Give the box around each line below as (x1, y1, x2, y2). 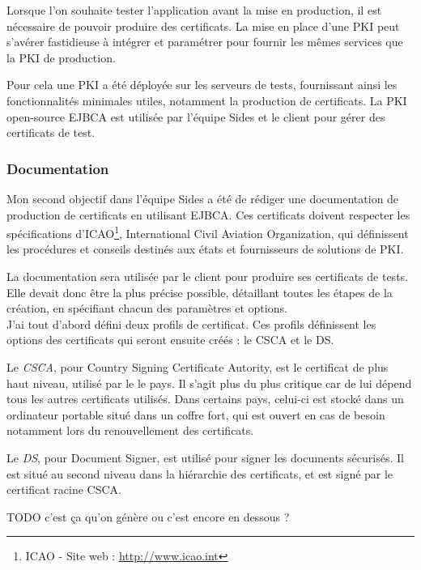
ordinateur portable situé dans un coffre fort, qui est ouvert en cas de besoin (6, 406, 385, 423)
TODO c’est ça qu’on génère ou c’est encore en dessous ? (6, 508, 290, 525)
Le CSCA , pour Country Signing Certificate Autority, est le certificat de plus (6, 358, 389, 375)
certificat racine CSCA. (6, 481, 122, 498)
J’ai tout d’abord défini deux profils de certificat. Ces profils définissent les (6, 315, 376, 332)
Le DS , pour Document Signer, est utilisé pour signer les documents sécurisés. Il (6, 449, 404, 466)
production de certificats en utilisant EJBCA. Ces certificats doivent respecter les (6, 206, 410, 223)
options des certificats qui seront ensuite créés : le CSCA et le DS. (6, 331, 334, 348)
